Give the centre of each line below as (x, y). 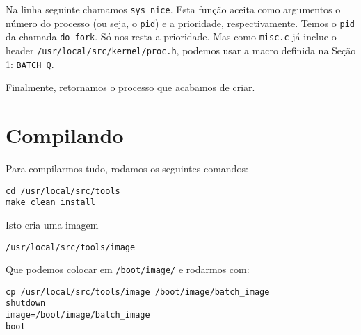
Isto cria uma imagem (52, 224)
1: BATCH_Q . (30, 64)
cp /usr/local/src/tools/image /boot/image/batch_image (138, 292)
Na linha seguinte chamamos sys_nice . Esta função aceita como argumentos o (173, 9)
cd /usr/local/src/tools (63, 191)
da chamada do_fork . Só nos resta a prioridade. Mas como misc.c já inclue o (171, 36)
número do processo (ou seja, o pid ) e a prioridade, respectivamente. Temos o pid (180, 23)
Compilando (65, 135)
